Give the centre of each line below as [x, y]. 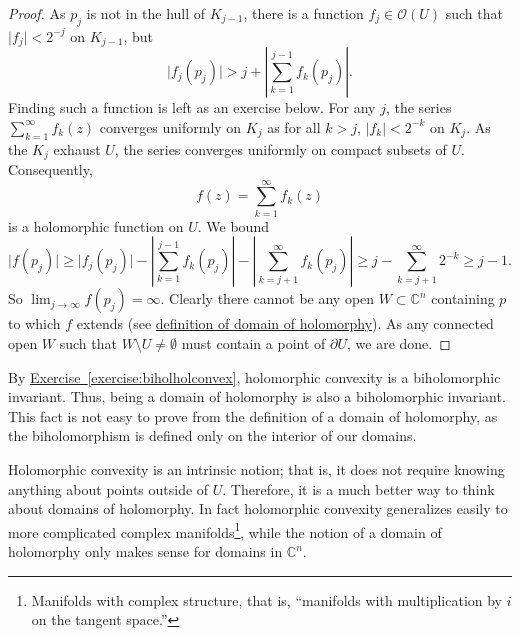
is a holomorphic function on [96, 225]
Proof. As [37, 13]
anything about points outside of [108, 488]
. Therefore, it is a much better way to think [358, 488]
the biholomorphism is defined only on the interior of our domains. [212, 435]
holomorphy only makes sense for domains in [145, 551]
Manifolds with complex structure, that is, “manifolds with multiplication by [267, 599]
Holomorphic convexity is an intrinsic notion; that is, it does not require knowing [256, 468]
